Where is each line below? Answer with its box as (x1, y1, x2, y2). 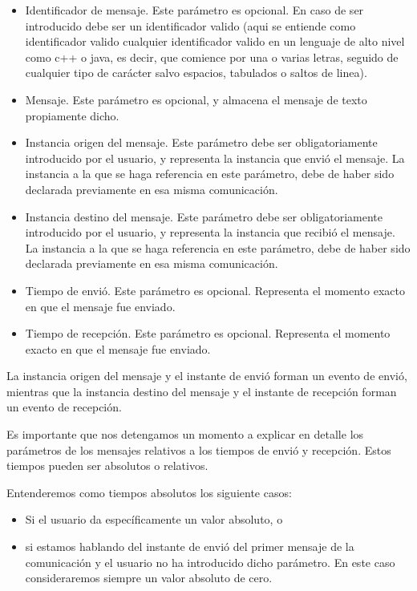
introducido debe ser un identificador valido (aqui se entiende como (25, 17, 356, 34)
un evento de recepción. (6, 399, 122, 415)
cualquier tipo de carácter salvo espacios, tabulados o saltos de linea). (25, 64, 367, 81)
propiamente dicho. (25, 107, 119, 123)
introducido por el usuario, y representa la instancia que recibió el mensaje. (25, 224, 395, 241)
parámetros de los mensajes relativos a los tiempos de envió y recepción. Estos (6, 441, 391, 458)
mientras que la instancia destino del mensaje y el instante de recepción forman (6, 383, 397, 399)
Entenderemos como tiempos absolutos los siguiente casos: (6, 484, 292, 500)
